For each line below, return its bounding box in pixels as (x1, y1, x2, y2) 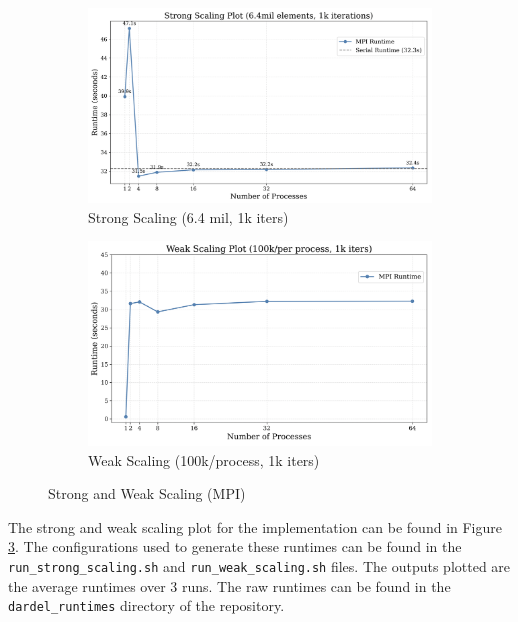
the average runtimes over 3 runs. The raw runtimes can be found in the (8, 575, 451, 596)
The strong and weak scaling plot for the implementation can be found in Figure (8, 516, 502, 537)
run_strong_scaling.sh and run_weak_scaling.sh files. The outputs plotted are (8, 555, 511, 576)
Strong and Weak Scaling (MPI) (48, 483, 246, 504)
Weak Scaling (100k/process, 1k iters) (88, 449, 320, 470)
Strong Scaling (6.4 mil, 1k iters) (88, 206, 289, 227)
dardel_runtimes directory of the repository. (8, 595, 285, 616)
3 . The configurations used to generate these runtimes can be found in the (8, 536, 462, 557)
